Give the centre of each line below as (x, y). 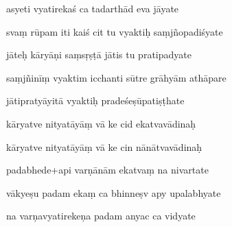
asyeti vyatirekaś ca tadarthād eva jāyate (93, 8)
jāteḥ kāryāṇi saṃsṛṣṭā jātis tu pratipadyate (99, 55)
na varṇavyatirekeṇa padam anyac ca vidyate (101, 216)
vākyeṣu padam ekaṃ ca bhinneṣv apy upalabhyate (114, 192)
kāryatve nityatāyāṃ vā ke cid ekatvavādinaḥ (101, 123)
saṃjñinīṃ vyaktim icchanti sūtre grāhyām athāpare (116, 77)
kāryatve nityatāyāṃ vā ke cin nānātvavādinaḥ (104, 146)
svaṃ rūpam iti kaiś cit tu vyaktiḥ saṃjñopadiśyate (115, 31)
